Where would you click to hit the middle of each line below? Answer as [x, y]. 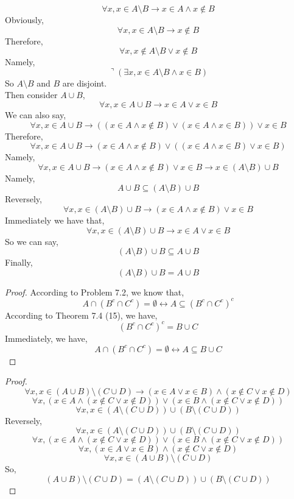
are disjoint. [85, 83]
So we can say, [32, 241]
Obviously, [24, 19]
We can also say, [36, 114]
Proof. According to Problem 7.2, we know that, [95, 292]
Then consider [31, 95]
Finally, [19, 262]
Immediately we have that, [55, 220]
